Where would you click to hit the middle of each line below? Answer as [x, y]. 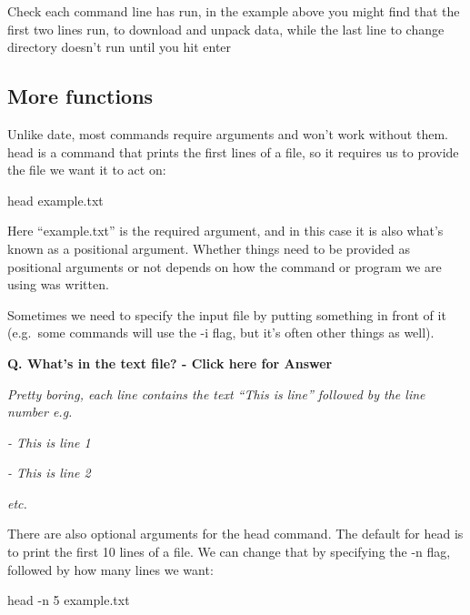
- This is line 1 [49, 442]
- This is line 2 [49, 473]
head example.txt [55, 200]
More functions [80, 96]
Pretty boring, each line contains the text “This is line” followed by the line [216, 393]
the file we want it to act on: [87, 170]
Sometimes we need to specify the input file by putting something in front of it [227, 314]
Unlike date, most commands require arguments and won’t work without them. [228, 133]
